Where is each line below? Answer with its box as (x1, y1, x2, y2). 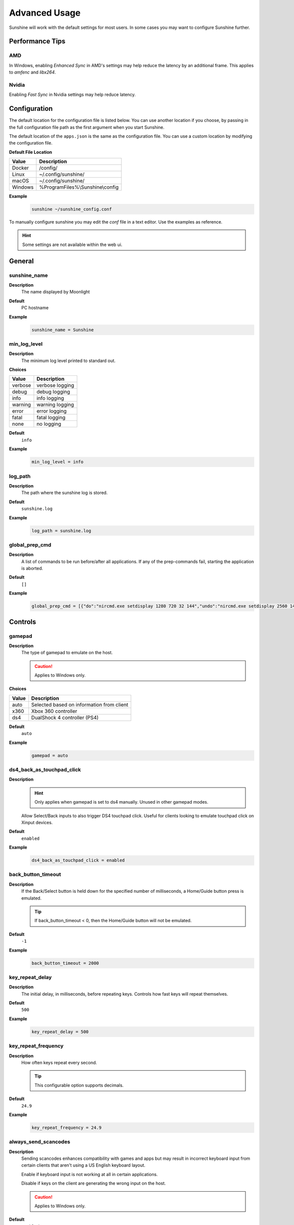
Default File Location (9, 149, 52, 155)
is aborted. (21, 565, 44, 571)
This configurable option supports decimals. (34, 1082, 124, 1088)
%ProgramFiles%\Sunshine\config (39, 184, 119, 191)
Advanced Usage (9, 7, 81, 18)
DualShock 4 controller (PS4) (31, 714, 99, 721)
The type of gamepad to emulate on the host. (21, 650, 113, 656)
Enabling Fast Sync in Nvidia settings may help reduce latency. (9, 92, 136, 98)
